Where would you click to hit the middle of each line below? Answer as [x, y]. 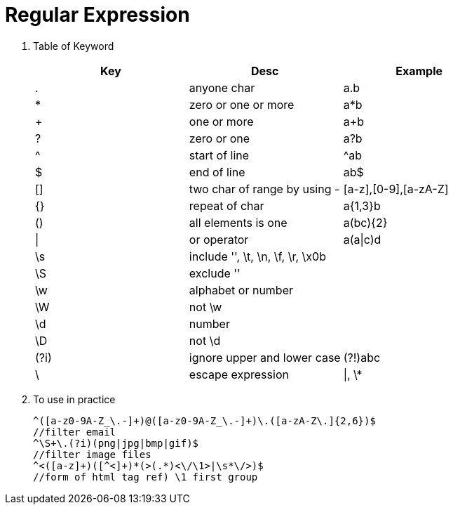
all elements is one [238, 222]
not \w [205, 307]
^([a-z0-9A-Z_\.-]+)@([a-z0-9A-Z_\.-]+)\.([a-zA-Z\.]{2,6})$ [204, 420]
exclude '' [215, 273]
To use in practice [74, 399]
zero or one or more [242, 104]
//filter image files [92, 454]
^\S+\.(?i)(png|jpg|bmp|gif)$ [116, 443]
